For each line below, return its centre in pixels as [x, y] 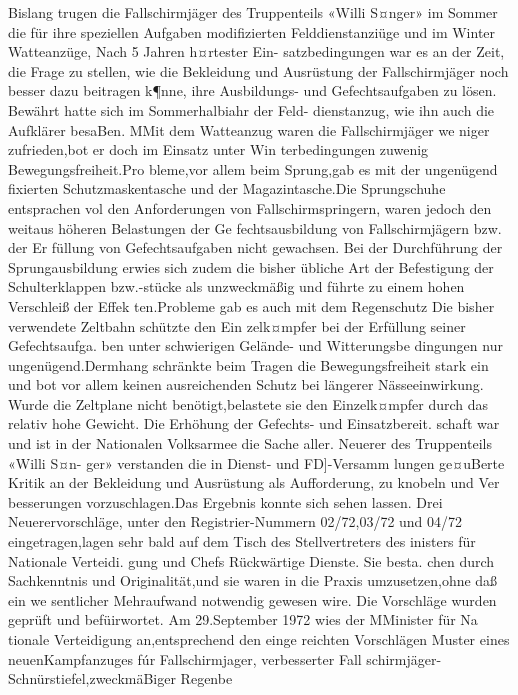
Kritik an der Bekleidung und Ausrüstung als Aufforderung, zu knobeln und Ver [254, 482]
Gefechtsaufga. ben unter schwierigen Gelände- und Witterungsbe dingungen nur [255, 345]
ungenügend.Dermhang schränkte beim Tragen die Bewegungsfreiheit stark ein [248, 364]
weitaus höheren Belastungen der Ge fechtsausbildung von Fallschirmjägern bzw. [255, 227]
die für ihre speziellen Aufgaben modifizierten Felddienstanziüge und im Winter [252, 31]
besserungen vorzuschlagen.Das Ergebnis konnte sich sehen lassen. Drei [225, 501]
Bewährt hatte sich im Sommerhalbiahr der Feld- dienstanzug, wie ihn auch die [251, 109]
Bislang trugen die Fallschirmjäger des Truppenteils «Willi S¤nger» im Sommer [253, 12]
